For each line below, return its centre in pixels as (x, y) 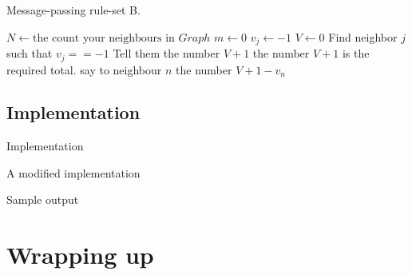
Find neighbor (363, 36)
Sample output (43, 199)
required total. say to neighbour (84, 69)
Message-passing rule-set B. (73, 10)
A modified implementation (73, 172)
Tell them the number (166, 53)
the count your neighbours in (103, 38)
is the (356, 53)
